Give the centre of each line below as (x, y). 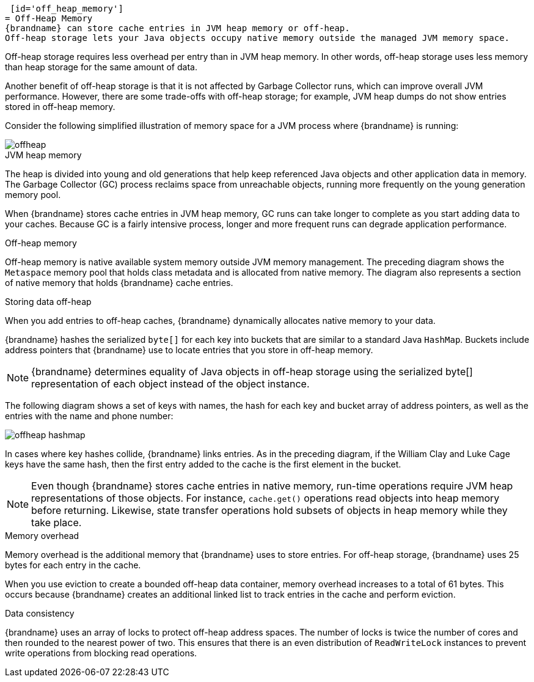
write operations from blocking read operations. (101, 653)
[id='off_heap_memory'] (67, 9)
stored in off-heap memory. (60, 107)
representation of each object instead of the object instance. (170, 384)
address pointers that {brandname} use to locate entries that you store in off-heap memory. (189, 350)
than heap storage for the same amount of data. (101, 67)
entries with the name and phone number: (89, 416)
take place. (57, 522)
